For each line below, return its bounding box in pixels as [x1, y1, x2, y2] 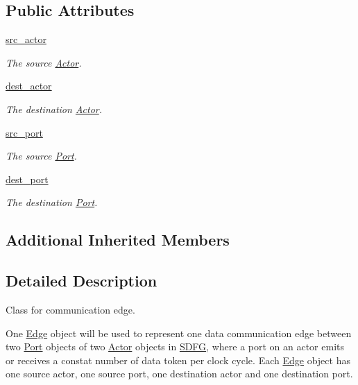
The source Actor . [6, 55, 82, 69]
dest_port [6, 171, 49, 186]
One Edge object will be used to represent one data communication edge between [6, 325, 352, 340]
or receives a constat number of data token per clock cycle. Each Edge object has [6, 352, 350, 367]
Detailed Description [6, 270, 157, 291]
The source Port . [6, 148, 77, 163]
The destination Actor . [6, 101, 103, 116]
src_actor [6, 32, 46, 46]
